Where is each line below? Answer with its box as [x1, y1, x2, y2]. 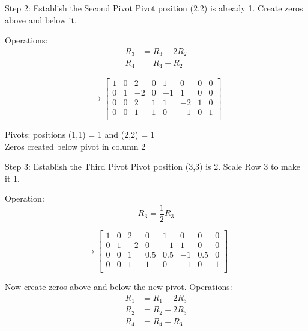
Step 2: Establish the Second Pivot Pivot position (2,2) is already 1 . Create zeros [5, 2, 303, 14]
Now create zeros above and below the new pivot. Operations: [5, 280, 232, 293]
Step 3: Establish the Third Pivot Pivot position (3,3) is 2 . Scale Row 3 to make [5, 160, 300, 173]
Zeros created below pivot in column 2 [5, 140, 146, 152]
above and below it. [5, 13, 77, 26]
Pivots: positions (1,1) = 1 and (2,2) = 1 [5, 128, 155, 140]
